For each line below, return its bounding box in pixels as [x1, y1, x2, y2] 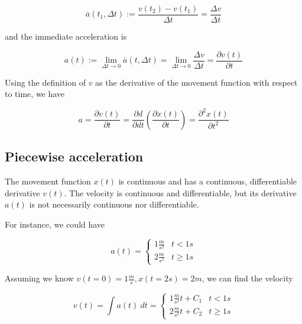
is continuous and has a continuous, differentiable [118, 175, 297, 187]
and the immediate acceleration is [5, 30, 127, 43]
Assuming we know [5, 272, 74, 284]
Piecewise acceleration [5, 147, 144, 166]
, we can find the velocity [202, 272, 293, 284]
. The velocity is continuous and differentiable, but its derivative [64, 186, 297, 199]
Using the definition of [5, 76, 86, 88]
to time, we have [5, 88, 65, 100]
